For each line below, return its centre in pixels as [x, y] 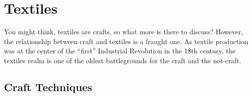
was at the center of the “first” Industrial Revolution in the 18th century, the [120, 51]
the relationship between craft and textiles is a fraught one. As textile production [126, 41]
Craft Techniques [48, 86]
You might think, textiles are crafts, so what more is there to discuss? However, [124, 32]
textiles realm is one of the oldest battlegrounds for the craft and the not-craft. [123, 60]
